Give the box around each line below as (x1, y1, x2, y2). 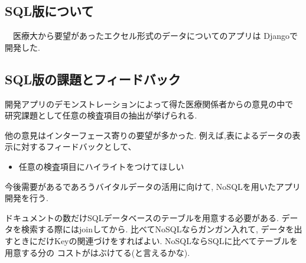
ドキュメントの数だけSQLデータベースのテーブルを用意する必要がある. (5, 211, 279, 223)
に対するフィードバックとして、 (12, 140, 136, 153)
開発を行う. (5, 192, 48, 204)
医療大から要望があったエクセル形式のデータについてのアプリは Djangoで (12, 29, 298, 42)
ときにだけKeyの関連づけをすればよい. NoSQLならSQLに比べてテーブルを (12, 234, 298, 246)
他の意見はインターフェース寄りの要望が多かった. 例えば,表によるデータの (5, 129, 292, 141)
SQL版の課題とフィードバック (5, 70, 181, 88)
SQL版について (5, 2, 94, 20)
